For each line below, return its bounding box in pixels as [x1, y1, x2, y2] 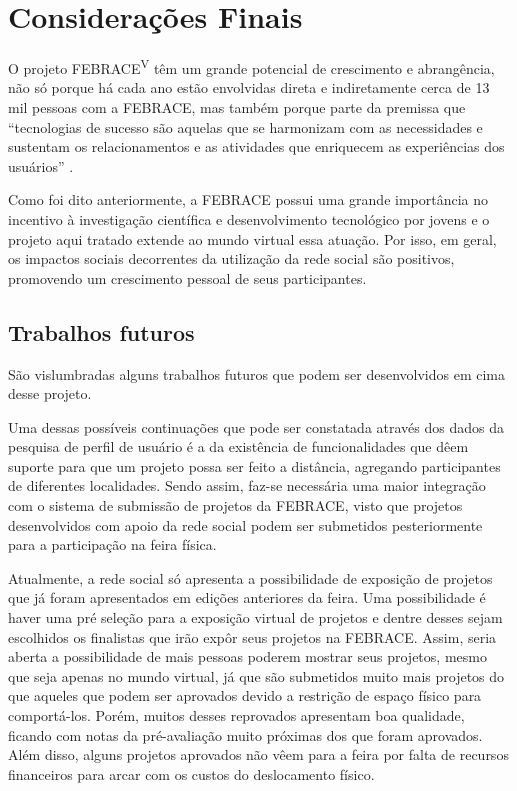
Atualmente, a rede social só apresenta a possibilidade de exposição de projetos [8, 567, 493, 588]
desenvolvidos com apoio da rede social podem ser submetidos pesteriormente [8, 514, 483, 535]
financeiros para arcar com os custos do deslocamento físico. [8, 763, 375, 784]
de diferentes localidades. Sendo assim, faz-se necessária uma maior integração [8, 475, 486, 496]
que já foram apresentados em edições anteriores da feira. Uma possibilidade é [8, 587, 486, 608]
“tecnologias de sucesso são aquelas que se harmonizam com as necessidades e [8, 116, 483, 137]
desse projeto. [8, 383, 92, 404]
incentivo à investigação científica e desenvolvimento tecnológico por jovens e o [8, 208, 490, 229]
